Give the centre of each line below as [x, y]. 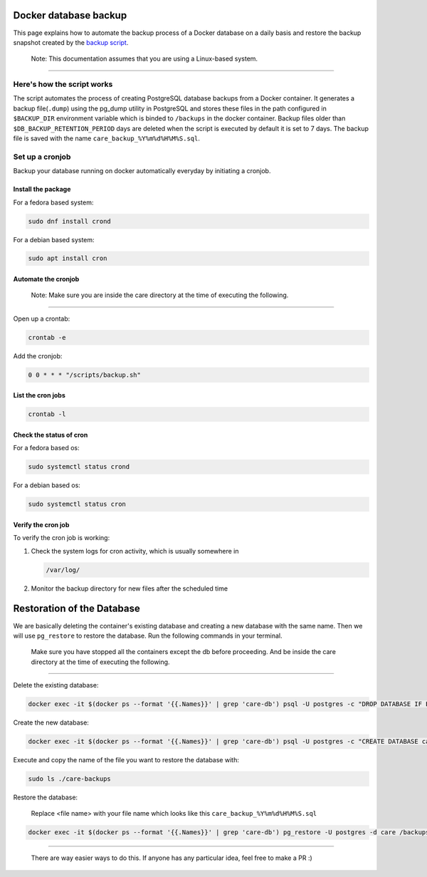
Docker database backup [70, 15]
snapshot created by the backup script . [71, 42]
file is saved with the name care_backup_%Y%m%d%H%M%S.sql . [107, 138]
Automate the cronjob [46, 279]
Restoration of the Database [77, 609]
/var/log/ [63, 570]
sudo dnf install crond [70, 221]
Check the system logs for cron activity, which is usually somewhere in [135, 551]
